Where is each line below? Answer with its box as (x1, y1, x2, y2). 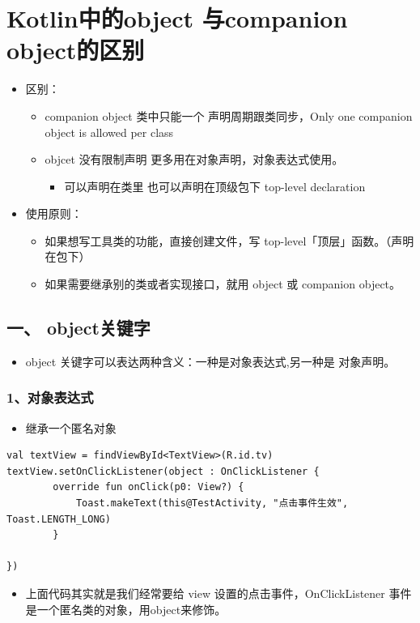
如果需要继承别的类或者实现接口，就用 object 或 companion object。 (45, 275, 401, 292)
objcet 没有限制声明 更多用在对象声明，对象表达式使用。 (45, 151, 344, 168)
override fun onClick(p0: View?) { (53, 481, 244, 493)
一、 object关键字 (6, 315, 151, 340)
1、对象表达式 (6, 387, 94, 408)
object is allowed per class (45, 123, 174, 140)
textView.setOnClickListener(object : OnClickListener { (6, 465, 320, 477)
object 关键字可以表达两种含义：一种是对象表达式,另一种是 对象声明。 (25, 352, 396, 369)
